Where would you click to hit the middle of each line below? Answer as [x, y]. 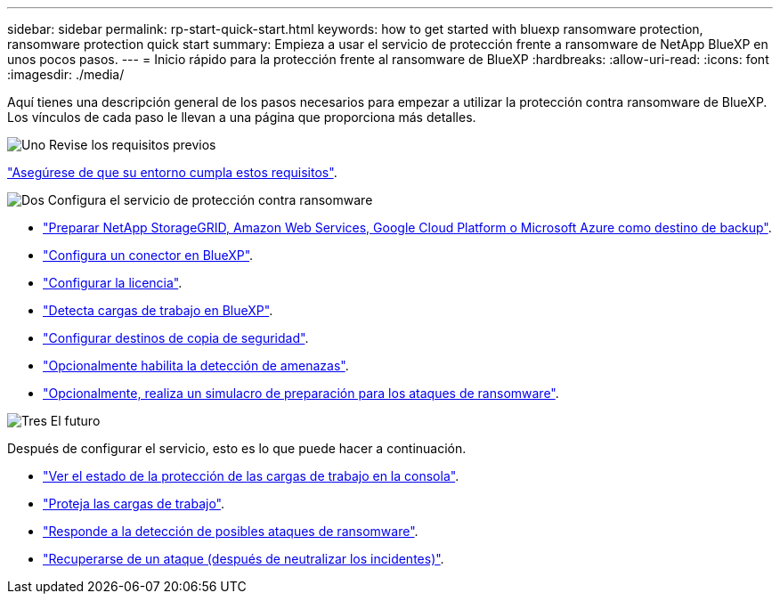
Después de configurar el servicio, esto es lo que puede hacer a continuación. [237, 448]
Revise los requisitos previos [133, 145]
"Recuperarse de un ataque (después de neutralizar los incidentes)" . [244, 559]
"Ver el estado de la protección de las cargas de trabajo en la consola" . [251, 476]
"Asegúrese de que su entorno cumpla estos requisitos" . [172, 172]
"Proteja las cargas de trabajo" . [134, 504]
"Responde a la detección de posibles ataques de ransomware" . [231, 531]
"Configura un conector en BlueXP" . [148, 255]
